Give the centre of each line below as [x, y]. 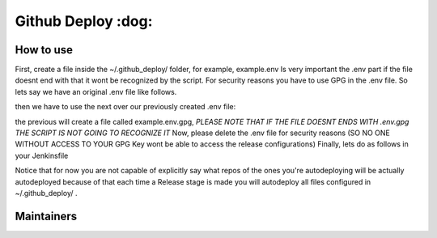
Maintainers [46, 216]
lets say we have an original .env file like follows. [96, 91]
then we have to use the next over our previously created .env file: [125, 107]
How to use [44, 50]
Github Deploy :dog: [84, 21]
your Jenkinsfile [42, 155]
